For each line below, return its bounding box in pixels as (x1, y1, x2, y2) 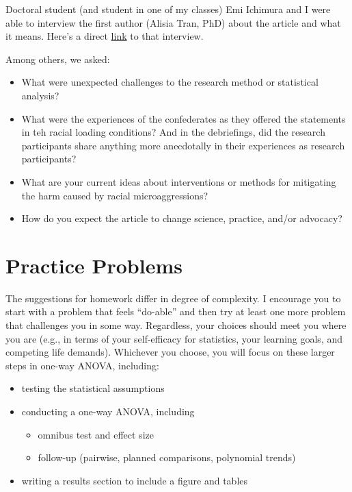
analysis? (21, 88, 59, 102)
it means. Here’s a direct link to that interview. (5, 29, 204, 43)
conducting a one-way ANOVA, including (21, 404, 195, 418)
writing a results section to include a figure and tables (21, 473, 247, 487)
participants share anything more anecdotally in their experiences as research (21, 138, 345, 152)
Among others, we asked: (5, 51, 110, 66)
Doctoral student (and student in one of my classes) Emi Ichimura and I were (5, 2, 331, 16)
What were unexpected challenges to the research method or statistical (21, 75, 319, 89)
